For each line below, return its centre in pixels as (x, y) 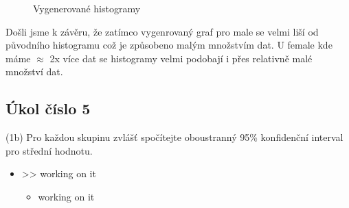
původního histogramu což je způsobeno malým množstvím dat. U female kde (169, 45)
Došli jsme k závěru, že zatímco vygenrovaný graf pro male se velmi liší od (162, 31)
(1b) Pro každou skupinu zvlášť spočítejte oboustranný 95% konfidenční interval (174, 137)
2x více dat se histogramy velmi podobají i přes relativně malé (181, 58)
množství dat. (34, 71)
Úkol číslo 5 (48, 108)
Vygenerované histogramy (87, 8)
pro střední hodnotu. (49, 150)
